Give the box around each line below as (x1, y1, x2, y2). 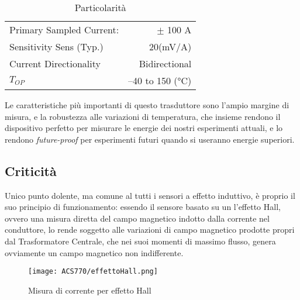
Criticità (5, 161, 57, 180)
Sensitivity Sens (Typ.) (9, 40, 104, 53)
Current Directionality (9, 57, 101, 70)
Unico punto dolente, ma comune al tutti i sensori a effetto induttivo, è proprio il (5, 189, 295, 201)
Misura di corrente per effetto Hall (28, 284, 151, 296)
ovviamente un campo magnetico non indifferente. (5, 246, 184, 258)
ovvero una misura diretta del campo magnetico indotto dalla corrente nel (5, 212, 270, 224)
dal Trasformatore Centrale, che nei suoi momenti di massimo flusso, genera (5, 235, 276, 247)
